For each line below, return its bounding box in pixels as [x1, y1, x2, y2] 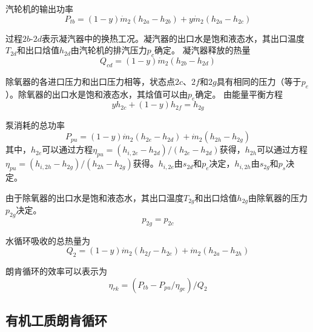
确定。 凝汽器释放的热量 [154, 44, 251, 56]
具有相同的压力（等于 [216, 75, 301, 87]
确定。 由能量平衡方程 [195, 87, 283, 100]
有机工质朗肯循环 [5, 311, 107, 330]
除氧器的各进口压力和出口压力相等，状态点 [5, 75, 175, 87]
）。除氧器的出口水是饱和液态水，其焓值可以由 [5, 87, 188, 100]
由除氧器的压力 [248, 191, 308, 204]
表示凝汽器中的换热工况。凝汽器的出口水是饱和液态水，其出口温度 [41, 32, 305, 44]
